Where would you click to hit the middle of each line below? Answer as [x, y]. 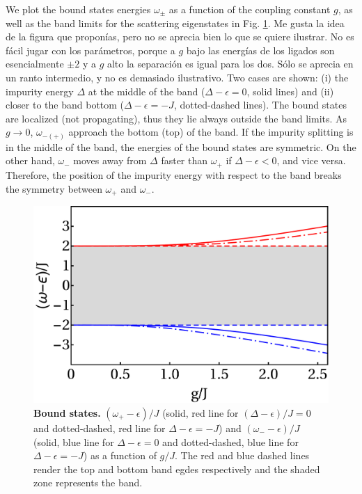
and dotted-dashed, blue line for [230, 441]
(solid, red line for [200, 413]
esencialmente [35, 64]
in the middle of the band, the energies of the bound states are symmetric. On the [181, 146]
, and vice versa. [311, 160]
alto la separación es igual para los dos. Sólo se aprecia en [230, 64]
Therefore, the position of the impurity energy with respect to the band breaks [174, 174]
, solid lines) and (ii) [290, 91]
